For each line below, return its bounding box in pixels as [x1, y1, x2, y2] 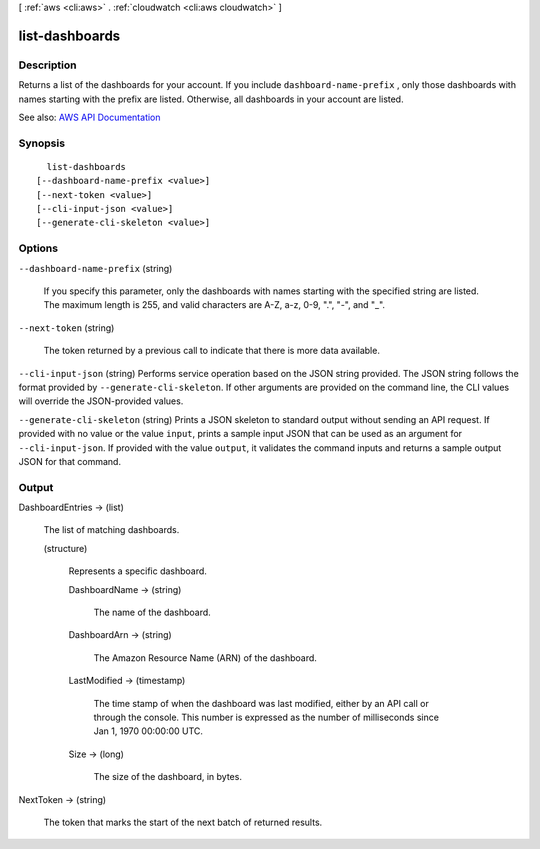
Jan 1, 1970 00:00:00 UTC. [93, 725, 204, 737]
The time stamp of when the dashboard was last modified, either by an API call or [93, 697, 429, 709]
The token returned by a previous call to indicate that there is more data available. [43, 345, 380, 357]
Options [18, 241, 59, 255]
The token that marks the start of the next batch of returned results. [43, 816, 323, 828]
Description [18, 58, 77, 72]
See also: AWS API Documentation [18, 111, 161, 123]
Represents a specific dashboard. [68, 565, 207, 577]
